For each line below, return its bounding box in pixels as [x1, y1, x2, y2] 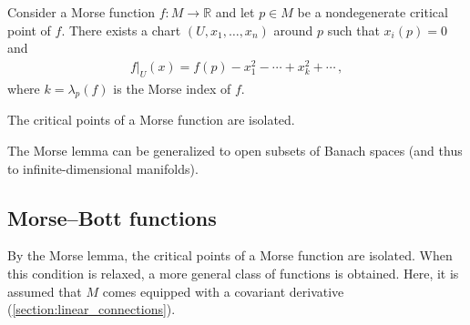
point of [7, 20, 51, 39]
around [273, 20, 313, 39]
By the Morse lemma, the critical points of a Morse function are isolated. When [7, 246, 453, 265]
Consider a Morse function [7, 3, 156, 21]
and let [215, 3, 255, 21]
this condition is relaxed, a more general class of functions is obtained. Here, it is [7, 264, 459, 283]
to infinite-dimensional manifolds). [7, 158, 199, 178]
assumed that [7, 281, 82, 300]
